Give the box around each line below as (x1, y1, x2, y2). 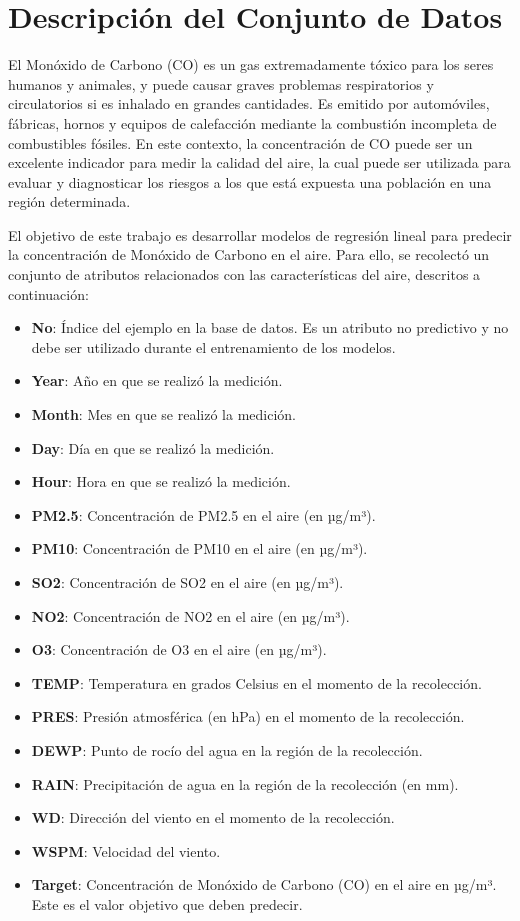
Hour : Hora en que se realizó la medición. (31, 471, 291, 492)
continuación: (8, 283, 89, 304)
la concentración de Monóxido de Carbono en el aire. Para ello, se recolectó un (8, 244, 490, 265)
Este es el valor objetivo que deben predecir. (31, 893, 303, 914)
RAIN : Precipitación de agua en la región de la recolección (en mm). (31, 773, 459, 794)
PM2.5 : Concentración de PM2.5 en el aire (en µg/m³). (31, 504, 376, 525)
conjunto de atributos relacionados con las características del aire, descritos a (8, 264, 481, 285)
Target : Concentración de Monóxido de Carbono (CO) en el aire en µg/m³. (31, 874, 497, 895)
